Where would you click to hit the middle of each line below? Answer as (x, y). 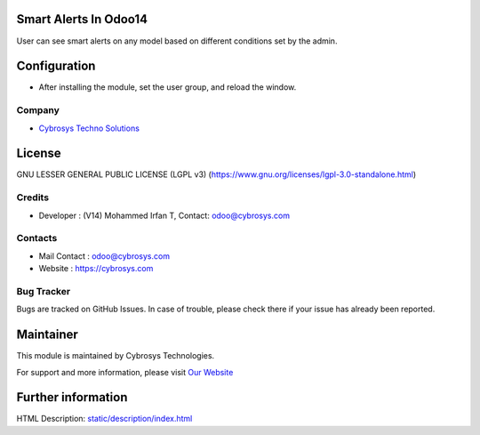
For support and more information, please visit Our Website (125, 372)
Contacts (37, 238)
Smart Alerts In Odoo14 (82, 19)
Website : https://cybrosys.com (96, 269)
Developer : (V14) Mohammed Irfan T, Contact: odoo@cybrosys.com (164, 215)
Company (38, 110)
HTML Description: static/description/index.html (104, 419)
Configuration (56, 66)
